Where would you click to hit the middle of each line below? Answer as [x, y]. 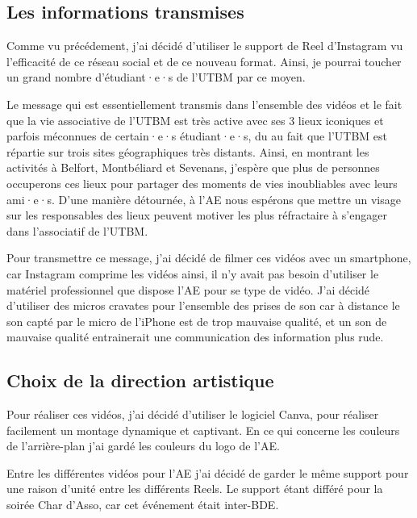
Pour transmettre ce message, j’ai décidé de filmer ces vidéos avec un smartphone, [209, 258]
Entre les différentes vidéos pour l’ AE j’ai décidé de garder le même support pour [208, 472]
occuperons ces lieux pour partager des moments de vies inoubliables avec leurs [202, 183]
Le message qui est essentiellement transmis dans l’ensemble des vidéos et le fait [204, 104]
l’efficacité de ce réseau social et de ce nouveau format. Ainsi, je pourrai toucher [204, 61]
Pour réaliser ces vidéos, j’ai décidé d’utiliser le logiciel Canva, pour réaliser [193, 414]
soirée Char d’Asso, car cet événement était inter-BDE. [143, 505]
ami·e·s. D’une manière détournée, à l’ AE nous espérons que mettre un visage [204, 199]
